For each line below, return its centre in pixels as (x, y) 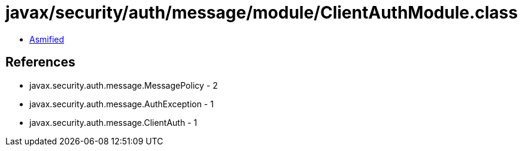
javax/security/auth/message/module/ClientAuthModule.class (262, 13)
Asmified (47, 39)
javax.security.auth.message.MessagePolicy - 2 (124, 85)
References (40, 62)
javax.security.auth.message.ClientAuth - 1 (113, 122)
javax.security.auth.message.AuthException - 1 (122, 104)
